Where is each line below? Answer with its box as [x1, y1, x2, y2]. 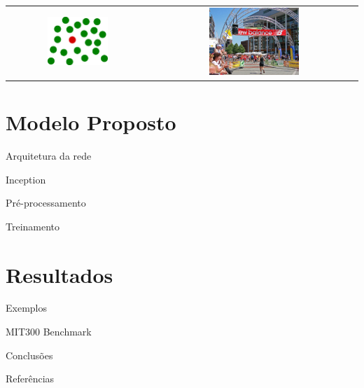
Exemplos [6, 300, 47, 315]
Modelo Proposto [6, 108, 176, 137]
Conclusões [6, 347, 53, 362]
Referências [6, 371, 55, 386]
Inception [6, 172, 46, 186]
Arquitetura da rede [6, 148, 92, 162]
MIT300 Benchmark [6, 324, 92, 339]
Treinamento [6, 219, 60, 233]
